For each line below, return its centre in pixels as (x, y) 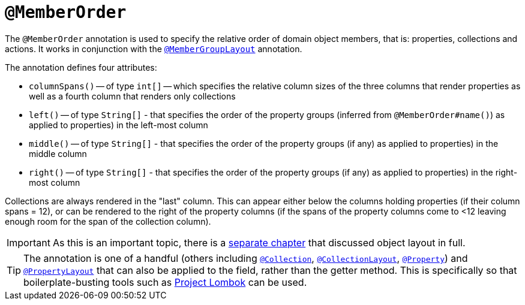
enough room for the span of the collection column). (108, 221)
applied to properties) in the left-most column (118, 125)
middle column (58, 153)
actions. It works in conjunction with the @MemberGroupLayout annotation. (154, 49)
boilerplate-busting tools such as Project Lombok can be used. (165, 282)
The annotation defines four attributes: (81, 67)
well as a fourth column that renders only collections (132, 96)
